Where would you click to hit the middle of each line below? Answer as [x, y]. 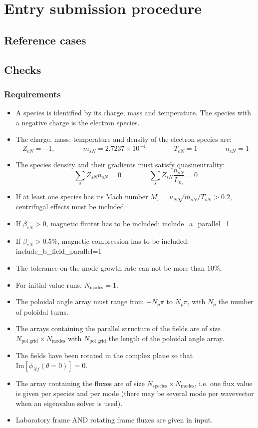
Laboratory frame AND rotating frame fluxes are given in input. [114, 420]
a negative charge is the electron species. [78, 122]
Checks [23, 69]
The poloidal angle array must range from [80, 301]
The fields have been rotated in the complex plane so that [104, 355]
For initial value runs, [49, 284]
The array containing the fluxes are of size [80, 383]
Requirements [32, 94]
